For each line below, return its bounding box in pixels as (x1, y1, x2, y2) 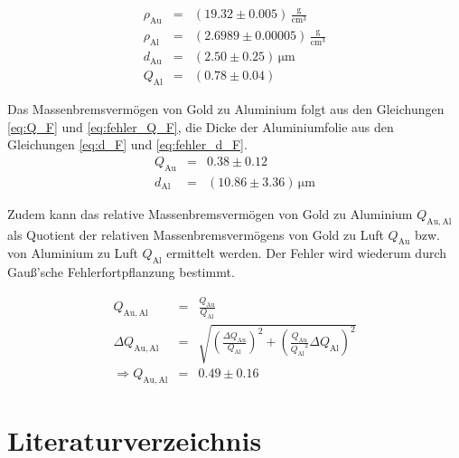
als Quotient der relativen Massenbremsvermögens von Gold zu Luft (7, 224, 384, 243)
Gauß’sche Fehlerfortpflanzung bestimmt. (7, 262, 235, 281)
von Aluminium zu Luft (7, 243, 138, 262)
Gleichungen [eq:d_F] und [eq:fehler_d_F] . (7, 135, 248, 154)
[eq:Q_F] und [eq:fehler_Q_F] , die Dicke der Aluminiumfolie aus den (7, 117, 394, 136)
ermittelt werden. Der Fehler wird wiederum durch (166, 243, 447, 262)
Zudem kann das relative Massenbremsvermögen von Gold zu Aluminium (7, 204, 413, 223)
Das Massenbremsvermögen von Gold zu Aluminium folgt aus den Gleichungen (7, 100, 445, 119)
